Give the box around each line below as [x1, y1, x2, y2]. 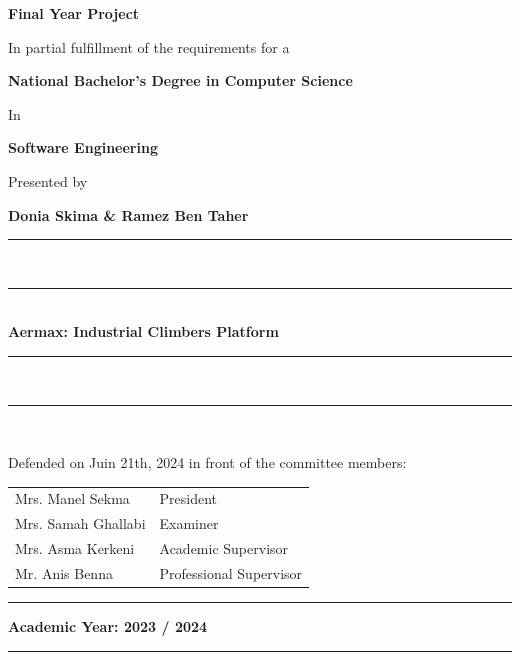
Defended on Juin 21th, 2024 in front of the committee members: [8, 452, 407, 473]
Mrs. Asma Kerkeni [15, 538, 135, 559]
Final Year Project [8, 3, 140, 23]
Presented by [8, 170, 88, 191]
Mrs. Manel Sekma [15, 488, 130, 509]
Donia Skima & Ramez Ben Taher [8, 204, 249, 225]
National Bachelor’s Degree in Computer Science [8, 70, 353, 91]
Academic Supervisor [159, 538, 289, 559]
